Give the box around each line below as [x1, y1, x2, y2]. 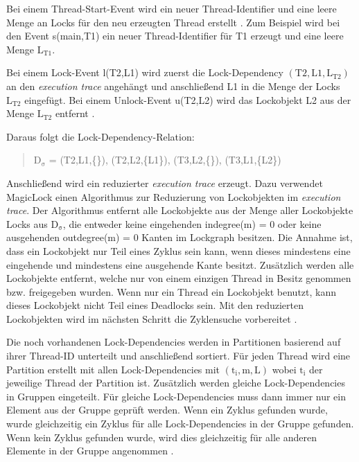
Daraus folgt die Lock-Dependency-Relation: [6, 129, 195, 143]
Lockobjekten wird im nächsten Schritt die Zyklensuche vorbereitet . [6, 311, 297, 326]
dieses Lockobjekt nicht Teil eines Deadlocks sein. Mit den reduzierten [6, 298, 304, 312]
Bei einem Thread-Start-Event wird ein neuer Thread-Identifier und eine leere [6, 1, 337, 15]
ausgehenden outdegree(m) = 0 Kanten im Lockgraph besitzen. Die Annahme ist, [6, 230, 353, 245]
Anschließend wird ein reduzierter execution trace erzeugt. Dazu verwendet [6, 175, 323, 190]
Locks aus [6, 216, 48, 231]
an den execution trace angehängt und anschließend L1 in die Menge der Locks [6, 78, 340, 93]
